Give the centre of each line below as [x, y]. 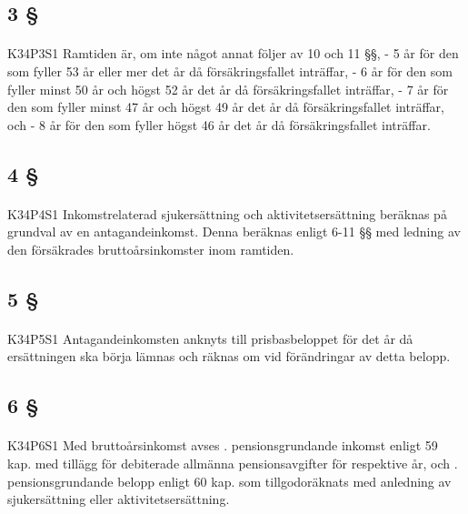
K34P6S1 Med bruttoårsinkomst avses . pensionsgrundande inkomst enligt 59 [223, 445]
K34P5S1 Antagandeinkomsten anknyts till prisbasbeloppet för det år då [210, 338]
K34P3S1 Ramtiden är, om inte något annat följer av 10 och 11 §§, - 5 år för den [233, 53]
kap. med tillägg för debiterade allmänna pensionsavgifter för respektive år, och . [233, 464]
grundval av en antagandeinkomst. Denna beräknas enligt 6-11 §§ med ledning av [234, 232]
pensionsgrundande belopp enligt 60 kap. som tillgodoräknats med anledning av [229, 481]
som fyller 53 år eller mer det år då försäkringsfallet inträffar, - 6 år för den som [230, 71]
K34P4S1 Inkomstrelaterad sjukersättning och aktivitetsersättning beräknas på [227, 213]
